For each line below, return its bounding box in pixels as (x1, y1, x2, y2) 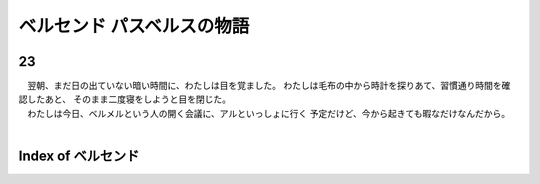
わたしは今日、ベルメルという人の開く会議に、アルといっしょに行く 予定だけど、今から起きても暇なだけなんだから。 (26, 107, 510, 119)
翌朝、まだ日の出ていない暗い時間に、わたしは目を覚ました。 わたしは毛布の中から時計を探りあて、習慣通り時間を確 (26, 80, 511, 92)
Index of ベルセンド (18, 148, 140, 165)
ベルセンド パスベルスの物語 (18, 15, 250, 37)
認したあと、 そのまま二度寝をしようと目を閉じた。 (18, 93, 232, 105)
